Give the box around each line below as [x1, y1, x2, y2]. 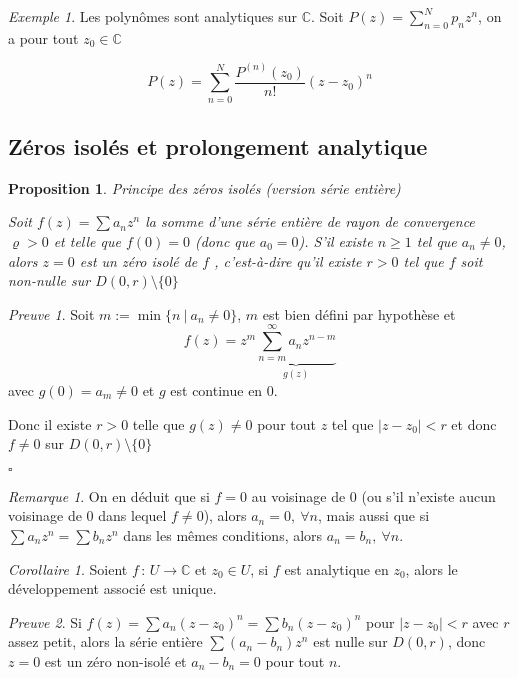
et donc [451, 413, 497, 434]
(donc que [194, 231, 255, 252]
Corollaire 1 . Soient [8, 558, 128, 579]
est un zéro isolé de [79, 250, 198, 271]
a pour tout [8, 27, 79, 48]
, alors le [405, 558, 458, 579]
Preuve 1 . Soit [8, 303, 95, 324]
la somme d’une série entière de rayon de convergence [145, 211, 475, 232]
